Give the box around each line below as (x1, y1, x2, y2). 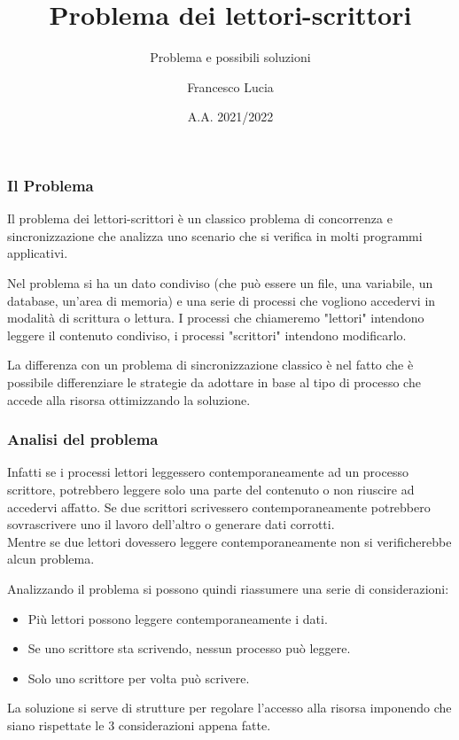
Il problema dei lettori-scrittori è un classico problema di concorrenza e (7, 209, 393, 228)
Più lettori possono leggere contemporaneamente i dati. (27, 609, 328, 627)
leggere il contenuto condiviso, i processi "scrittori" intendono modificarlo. (7, 325, 407, 344)
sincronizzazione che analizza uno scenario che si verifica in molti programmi (7, 226, 423, 245)
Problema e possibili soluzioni (150, 48, 311, 66)
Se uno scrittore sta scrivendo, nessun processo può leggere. (27, 639, 351, 658)
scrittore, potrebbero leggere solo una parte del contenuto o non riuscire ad (7, 479, 415, 498)
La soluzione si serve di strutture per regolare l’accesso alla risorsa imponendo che (7, 698, 452, 717)
